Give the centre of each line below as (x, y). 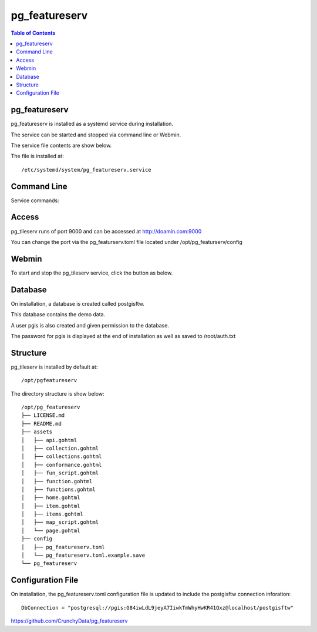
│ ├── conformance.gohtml (62, 465)
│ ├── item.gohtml (51, 506)
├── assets (37, 432)
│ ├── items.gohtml (52, 514)
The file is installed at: (37, 156)
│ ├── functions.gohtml (59, 489)
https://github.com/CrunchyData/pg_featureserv (69, 621)
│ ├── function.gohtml (57, 481)
